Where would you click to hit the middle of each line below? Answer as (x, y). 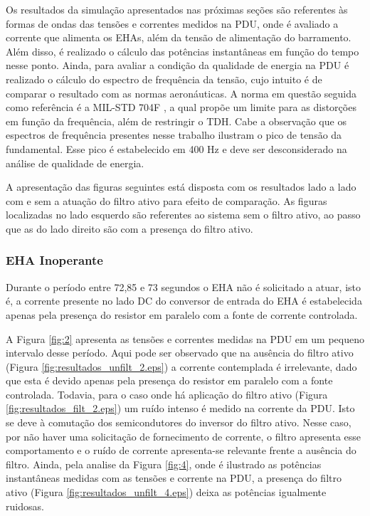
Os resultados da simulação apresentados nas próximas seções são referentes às (177, 9)
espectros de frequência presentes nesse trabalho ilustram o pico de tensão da (174, 135)
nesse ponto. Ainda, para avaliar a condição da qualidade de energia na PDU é (178, 65)
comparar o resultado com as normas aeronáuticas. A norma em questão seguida (181, 93)
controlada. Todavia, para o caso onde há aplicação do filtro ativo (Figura (167, 394)
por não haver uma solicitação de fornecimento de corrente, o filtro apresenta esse (184, 436)
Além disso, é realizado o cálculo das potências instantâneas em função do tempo (183, 51)
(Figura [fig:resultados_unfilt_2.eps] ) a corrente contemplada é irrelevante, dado (181, 366)
